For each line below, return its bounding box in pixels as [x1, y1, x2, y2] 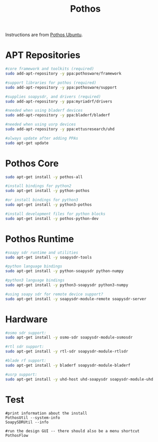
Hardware [5, 313, 48, 325]
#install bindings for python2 [5, 183, 72, 188]
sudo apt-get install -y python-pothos [5, 188, 90, 194]
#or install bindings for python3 [5, 198, 79, 203]
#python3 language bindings [5, 278, 65, 283]
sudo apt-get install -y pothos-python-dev [5, 216, 99, 221]
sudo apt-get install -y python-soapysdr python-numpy [5, 269, 124, 274]
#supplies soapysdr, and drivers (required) [5, 94, 101, 99]
